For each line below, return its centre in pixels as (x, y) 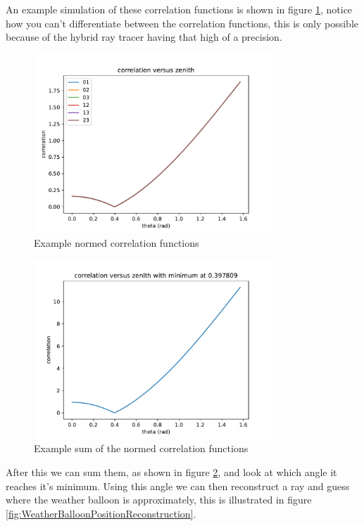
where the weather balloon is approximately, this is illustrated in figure (159, 500)
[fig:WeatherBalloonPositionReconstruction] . (101, 513)
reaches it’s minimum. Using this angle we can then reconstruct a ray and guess (178, 486)
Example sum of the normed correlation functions (141, 448)
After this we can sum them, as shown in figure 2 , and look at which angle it (171, 472)
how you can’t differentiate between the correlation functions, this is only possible (182, 23)
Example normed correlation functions (117, 242)
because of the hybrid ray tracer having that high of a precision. (144, 37)
